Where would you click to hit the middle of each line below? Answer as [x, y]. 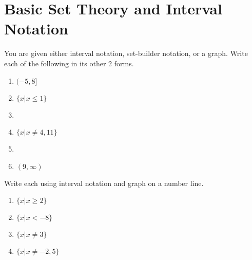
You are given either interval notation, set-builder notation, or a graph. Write [126, 53]
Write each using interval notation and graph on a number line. [104, 183]
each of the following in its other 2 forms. [69, 63]
